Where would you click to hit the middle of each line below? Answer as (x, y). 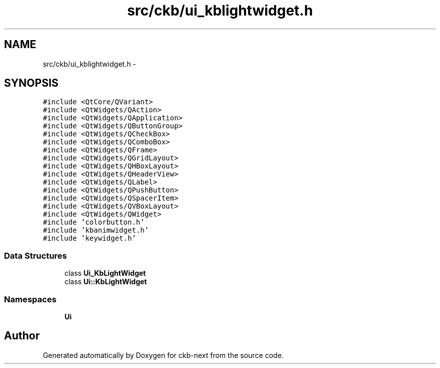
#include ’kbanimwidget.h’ (96, 230)
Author (22, 336)
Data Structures (36, 255)
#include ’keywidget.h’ (89, 238)
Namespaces (30, 299)
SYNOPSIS (31, 83)
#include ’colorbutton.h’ (94, 222)
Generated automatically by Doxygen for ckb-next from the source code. (163, 355)
